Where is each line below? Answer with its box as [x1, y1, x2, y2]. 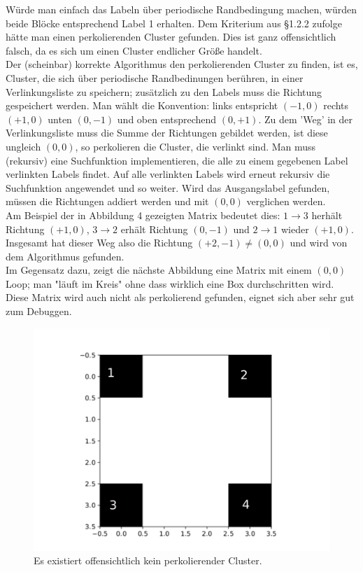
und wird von [290, 235, 348, 250]
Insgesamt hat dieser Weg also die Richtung [6, 235, 193, 250]
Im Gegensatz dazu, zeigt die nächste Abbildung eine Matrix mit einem [6, 263, 312, 277]
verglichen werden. [246, 194, 326, 209]
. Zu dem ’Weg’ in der [258, 111, 353, 126]
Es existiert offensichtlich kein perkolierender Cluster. [34, 553, 262, 568]
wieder [280, 221, 309, 236]
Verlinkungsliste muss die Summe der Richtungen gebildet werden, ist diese [6, 125, 328, 140]
